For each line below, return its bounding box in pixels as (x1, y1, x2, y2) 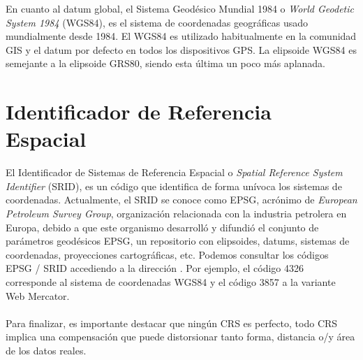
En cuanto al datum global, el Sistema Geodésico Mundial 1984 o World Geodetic (6, 1, 354, 15)
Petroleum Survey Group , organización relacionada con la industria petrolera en (6, 206, 347, 221)
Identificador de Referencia (6, 97, 272, 126)
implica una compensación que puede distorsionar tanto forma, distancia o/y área (6, 329, 355, 344)
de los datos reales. (6, 343, 87, 357)
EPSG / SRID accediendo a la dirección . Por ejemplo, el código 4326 (6, 261, 304, 275)
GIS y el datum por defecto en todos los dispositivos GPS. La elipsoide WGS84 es (6, 42, 357, 57)
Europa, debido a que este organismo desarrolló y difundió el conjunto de (6, 219, 319, 234)
